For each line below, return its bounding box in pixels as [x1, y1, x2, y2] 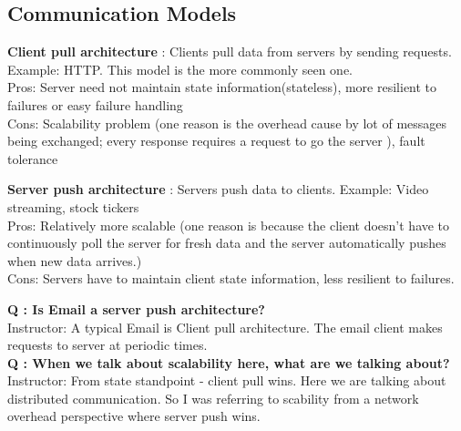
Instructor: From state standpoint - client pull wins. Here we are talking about [7, 371, 446, 390]
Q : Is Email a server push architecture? [7, 299, 265, 318]
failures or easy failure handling [7, 95, 183, 114]
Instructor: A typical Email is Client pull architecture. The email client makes [7, 317, 443, 336]
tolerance [7, 149, 58, 168]
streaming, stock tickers [7, 197, 139, 216]
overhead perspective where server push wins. [7, 406, 261, 426]
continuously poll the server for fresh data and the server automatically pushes [7, 233, 446, 252]
